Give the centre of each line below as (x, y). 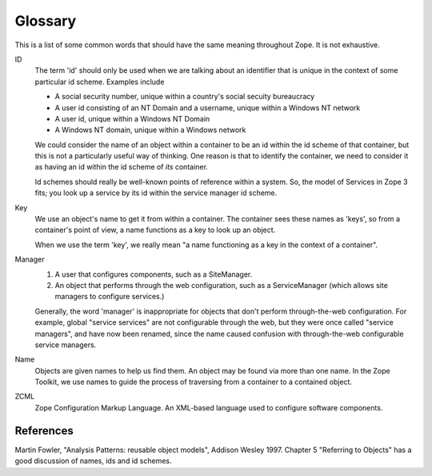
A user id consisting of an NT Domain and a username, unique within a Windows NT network (208, 107)
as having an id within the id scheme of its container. (121, 167)
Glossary (46, 21)
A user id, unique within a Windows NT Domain (132, 118)
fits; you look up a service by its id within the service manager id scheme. (156, 193)
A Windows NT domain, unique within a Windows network (150, 130)
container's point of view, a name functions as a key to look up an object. (155, 230)
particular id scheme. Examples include (100, 82)
